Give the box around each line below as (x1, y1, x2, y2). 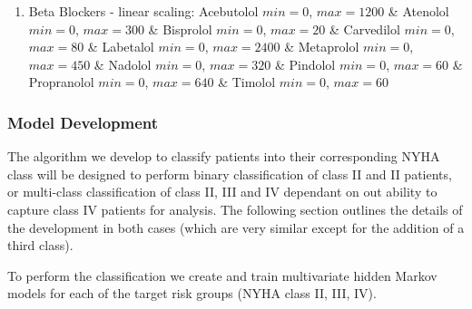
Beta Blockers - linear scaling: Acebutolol (28, 2, 259, 20)
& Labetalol (87, 37, 154, 56)
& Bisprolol (148, 19, 212, 38)
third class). (7, 236, 74, 255)
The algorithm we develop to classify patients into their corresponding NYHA (7, 147, 440, 166)
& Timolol (218, 72, 276, 92)
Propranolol (28, 72, 94, 92)
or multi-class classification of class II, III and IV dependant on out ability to (7, 182, 438, 201)
